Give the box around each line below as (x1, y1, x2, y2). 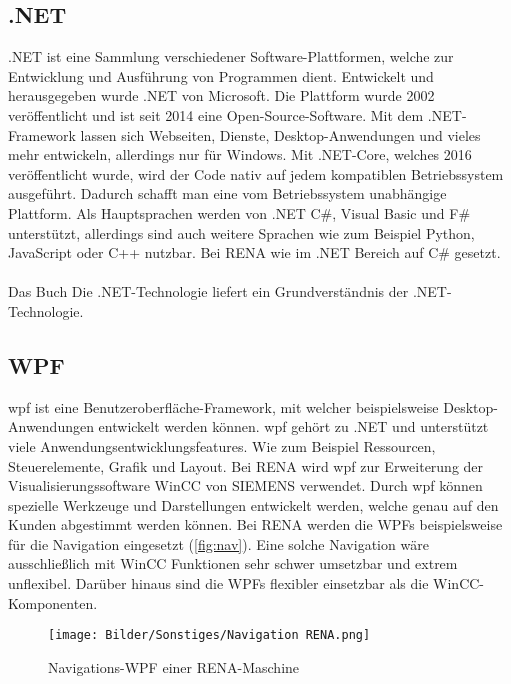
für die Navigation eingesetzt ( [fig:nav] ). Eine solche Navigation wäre (8, 533, 429, 554)
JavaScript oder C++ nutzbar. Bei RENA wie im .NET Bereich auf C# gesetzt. (8, 242, 501, 263)
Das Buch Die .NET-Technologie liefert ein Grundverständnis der (8, 281, 409, 302)
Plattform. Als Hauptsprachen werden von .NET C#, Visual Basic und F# (8, 202, 471, 223)
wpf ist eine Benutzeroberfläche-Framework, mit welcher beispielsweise (8, 396, 439, 417)
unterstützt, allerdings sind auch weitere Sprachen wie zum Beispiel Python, (8, 222, 475, 243)
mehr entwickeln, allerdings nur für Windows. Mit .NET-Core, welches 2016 (8, 144, 472, 165)
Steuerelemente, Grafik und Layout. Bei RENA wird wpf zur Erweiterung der (8, 455, 484, 476)
